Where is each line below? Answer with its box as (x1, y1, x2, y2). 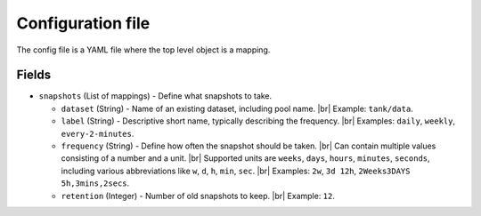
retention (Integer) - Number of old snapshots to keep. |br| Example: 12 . (61, 190, 336, 201)
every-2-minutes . (61, 128, 135, 139)
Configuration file (16, 13, 151, 33)
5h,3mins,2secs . (61, 178, 130, 188)
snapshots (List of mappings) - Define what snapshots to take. (38, 91, 273, 101)
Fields (16, 68, 52, 83)
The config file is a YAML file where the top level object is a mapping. (16, 44, 271, 55)
